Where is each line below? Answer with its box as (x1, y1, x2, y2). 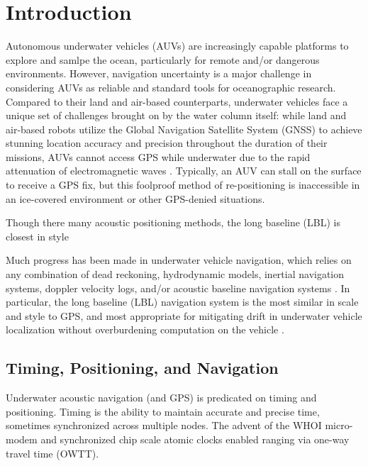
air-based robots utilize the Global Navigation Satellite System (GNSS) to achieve (6, 121, 362, 136)
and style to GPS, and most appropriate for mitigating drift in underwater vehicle (6, 308, 362, 323)
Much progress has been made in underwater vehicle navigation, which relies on (6, 253, 352, 267)
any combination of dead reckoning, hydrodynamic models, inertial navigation (6, 267, 345, 282)
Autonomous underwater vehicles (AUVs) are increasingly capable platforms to (6, 38, 349, 53)
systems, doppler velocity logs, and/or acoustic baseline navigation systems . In (6, 280, 350, 295)
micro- (325, 418, 353, 433)
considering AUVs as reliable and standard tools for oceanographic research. (6, 79, 336, 94)
